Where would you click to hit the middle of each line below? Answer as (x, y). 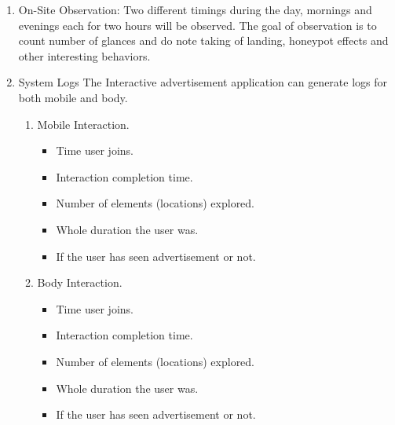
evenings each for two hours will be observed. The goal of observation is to (197, 25)
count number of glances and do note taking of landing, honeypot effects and (203, 40)
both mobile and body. (73, 97)
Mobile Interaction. (83, 124)
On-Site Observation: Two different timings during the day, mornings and (195, 9)
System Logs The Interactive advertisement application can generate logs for (203, 82)
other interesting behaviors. (84, 55)
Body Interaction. (80, 282)
